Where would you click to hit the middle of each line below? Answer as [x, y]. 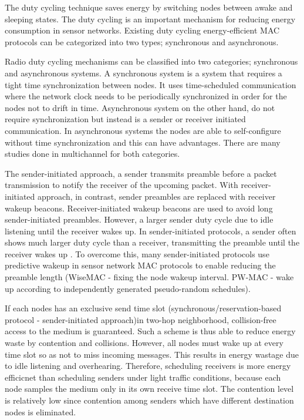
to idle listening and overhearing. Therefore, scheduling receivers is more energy [148, 366]
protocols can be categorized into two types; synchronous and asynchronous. [142, 41]
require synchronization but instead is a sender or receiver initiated [125, 119]
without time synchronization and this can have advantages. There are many [143, 142]
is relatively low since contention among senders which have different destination [149, 400]
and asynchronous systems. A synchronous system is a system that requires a [143, 73]
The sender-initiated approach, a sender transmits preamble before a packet [141, 173]
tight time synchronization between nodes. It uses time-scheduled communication [151, 84]
